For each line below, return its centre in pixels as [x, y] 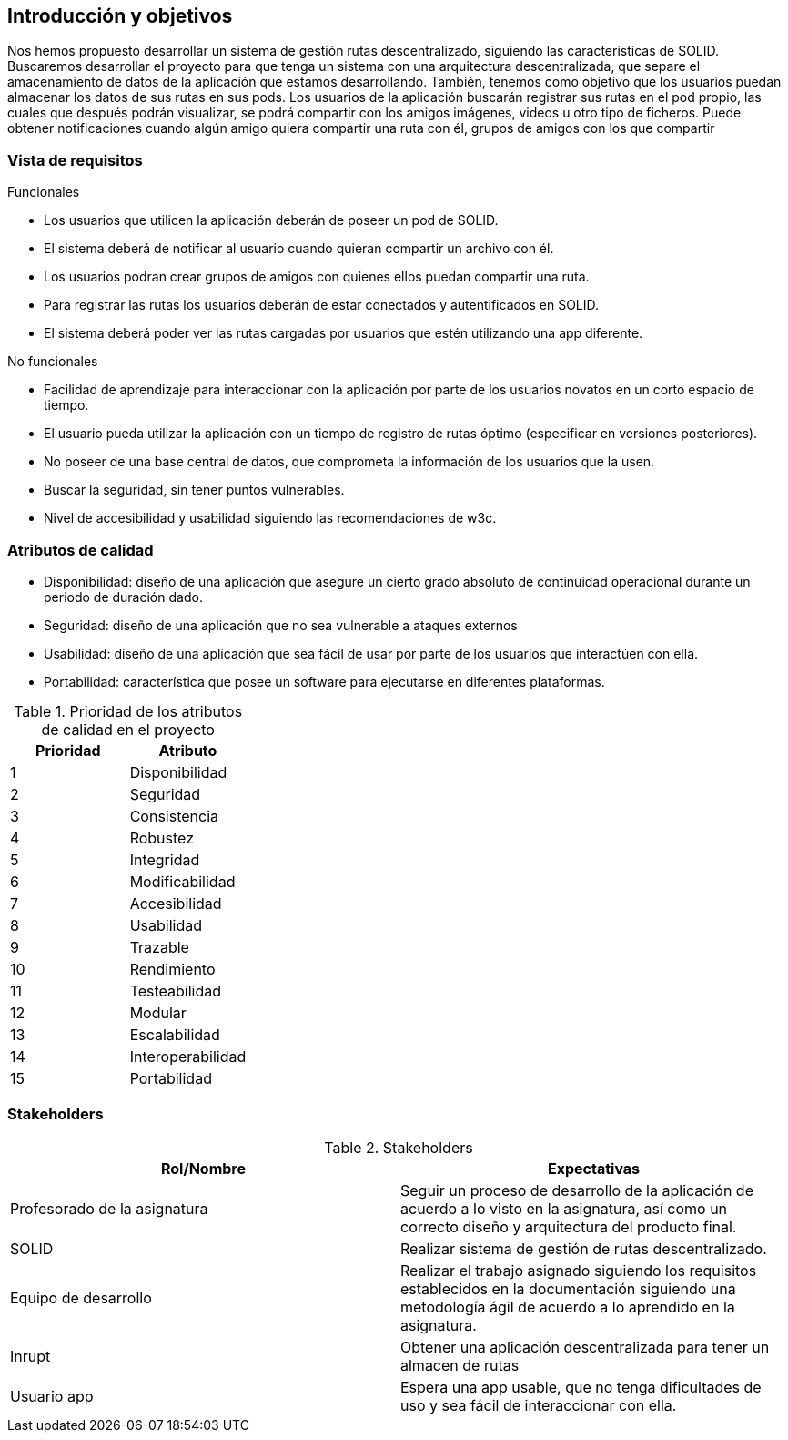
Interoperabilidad [188, 1056]
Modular [158, 1012]
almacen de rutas [460, 1365]
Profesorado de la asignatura [109, 1208]
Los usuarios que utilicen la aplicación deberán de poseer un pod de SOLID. [271, 220]
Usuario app [52, 1396]
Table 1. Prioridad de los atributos [128, 711]
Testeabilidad [176, 991]
